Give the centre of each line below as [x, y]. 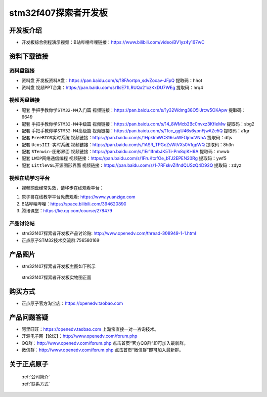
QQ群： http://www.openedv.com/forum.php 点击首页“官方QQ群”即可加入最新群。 [105, 343]
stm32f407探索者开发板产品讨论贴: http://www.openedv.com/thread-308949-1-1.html [109, 233]
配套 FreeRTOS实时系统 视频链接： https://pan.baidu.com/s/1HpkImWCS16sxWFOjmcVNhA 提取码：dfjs [127, 138]
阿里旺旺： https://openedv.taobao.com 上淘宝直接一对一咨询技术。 [90, 329]
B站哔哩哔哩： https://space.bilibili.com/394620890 [74, 204]
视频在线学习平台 [29, 178]
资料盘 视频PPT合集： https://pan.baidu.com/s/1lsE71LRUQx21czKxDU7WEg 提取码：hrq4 [112, 87]
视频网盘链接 [24, 100]
